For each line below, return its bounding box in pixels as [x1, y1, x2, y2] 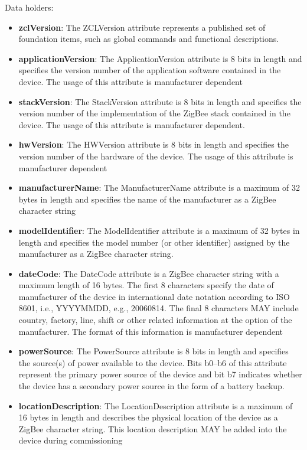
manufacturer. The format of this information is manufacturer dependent [18, 325, 283, 337]
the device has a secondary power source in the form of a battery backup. [18, 380, 285, 392]
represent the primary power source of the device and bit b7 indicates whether [18, 368, 302, 380]
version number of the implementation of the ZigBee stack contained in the [18, 107, 290, 119]
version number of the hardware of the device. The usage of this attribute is [18, 149, 293, 162]
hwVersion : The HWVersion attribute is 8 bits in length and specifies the [18, 138, 289, 151]
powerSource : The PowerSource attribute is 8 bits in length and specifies [18, 345, 289, 357]
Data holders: [5, 1, 54, 13]
